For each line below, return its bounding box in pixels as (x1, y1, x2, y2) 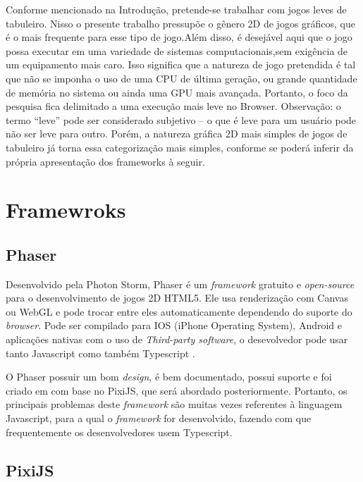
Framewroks (6, 195, 126, 224)
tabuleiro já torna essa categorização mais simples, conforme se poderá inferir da (6, 140, 354, 154)
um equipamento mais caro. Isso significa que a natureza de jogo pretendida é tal (6, 57, 356, 72)
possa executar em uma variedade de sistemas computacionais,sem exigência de (6, 43, 348, 58)
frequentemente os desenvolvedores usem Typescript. (6, 424, 233, 439)
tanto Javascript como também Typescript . (6, 345, 195, 360)
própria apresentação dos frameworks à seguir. (6, 154, 205, 168)
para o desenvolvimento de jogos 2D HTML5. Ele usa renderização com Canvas (6, 290, 348, 305)
